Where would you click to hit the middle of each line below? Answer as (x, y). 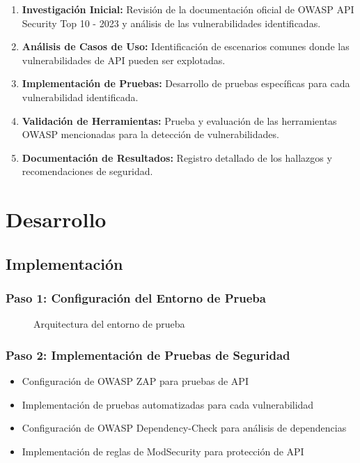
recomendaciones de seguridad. (87, 171)
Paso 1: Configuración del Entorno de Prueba (136, 298)
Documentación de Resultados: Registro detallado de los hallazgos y (177, 157)
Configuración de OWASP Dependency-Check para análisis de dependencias (184, 428)
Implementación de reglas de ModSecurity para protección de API (163, 451)
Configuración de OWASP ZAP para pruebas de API (135, 381)
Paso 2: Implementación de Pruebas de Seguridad (148, 355)
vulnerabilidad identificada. (80, 97)
